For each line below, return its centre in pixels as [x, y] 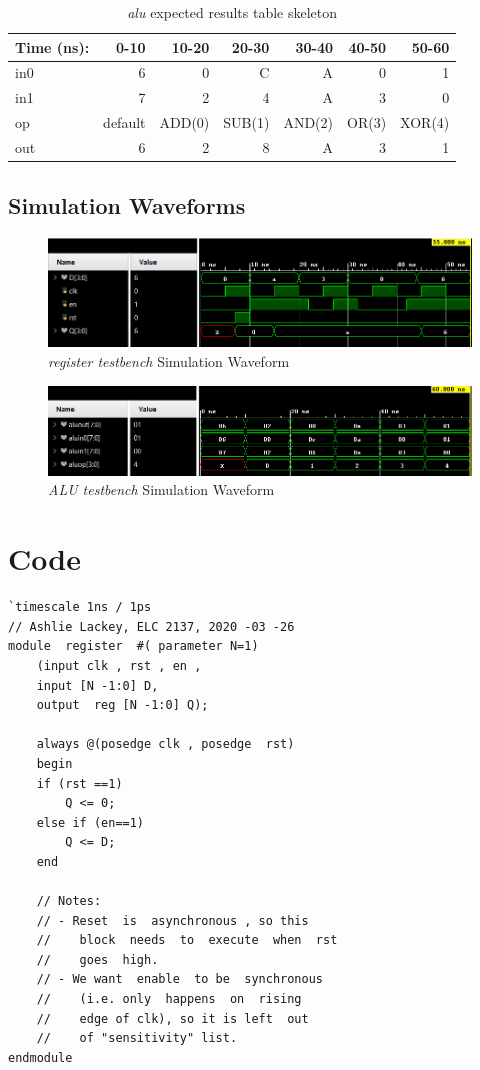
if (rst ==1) [79, 783]
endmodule [40, 1057]
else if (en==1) [90, 822]
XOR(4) [425, 122]
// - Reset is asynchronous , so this [172, 920]
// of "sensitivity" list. [137, 1038]
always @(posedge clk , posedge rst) [165, 744]
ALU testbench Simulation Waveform [161, 489]
